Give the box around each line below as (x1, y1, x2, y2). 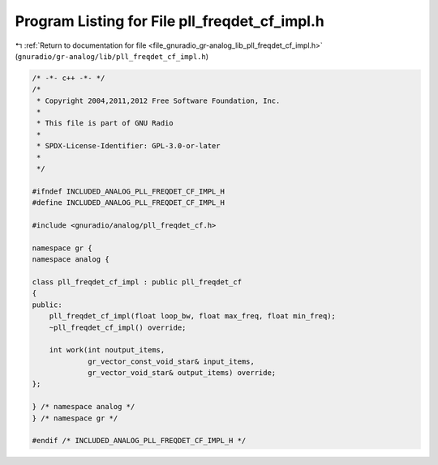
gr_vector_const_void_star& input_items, (88, 356, 255, 366)
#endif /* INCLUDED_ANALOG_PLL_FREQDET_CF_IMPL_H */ (32, 436, 247, 446)
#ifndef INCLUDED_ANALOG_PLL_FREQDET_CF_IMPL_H (32, 186, 225, 196)
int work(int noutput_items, (49, 345, 165, 355)
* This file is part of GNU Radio (36, 118, 174, 128)
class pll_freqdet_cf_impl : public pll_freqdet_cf (32, 277, 243, 287)
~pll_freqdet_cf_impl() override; (49, 322, 187, 332)
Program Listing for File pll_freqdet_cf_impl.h (15, 12, 324, 30)
